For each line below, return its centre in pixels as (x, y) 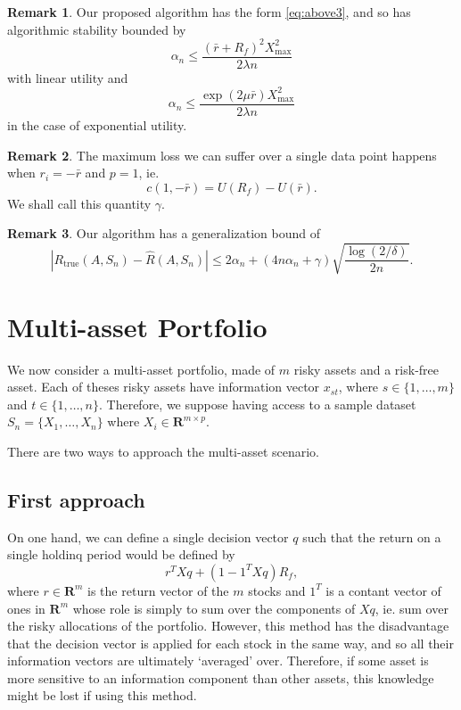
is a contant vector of (383, 590)
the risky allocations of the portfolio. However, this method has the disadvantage (228, 626)
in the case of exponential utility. (97, 124)
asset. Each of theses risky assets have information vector (164, 387)
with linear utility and (68, 77)
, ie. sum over (412, 608)
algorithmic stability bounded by (97, 29)
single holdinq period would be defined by (121, 554)
